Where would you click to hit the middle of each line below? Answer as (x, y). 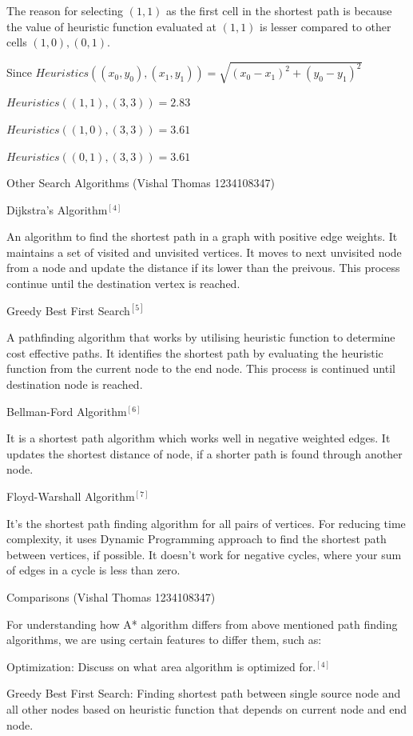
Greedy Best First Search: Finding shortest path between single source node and (204, 693)
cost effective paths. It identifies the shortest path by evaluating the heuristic (195, 352)
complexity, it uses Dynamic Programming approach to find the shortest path (197, 539)
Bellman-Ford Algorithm (67, 411)
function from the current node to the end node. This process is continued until (201, 368)
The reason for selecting (65, 10)
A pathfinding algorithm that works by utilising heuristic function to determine (201, 337)
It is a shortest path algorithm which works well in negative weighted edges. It (199, 438)
